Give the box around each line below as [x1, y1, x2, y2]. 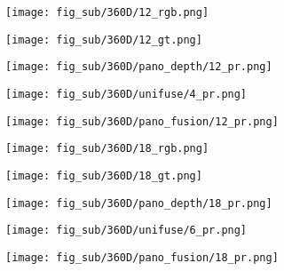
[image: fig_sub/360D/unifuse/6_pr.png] [5, 224, 248, 237]
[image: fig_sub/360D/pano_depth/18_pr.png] [5, 196, 272, 210]
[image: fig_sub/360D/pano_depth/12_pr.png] [5, 60, 272, 74]
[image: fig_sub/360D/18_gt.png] [5, 169, 202, 182]
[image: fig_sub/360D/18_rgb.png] [5, 142, 209, 155]
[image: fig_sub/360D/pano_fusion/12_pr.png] [5, 115, 279, 128]
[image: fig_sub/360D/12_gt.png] [5, 33, 202, 46]
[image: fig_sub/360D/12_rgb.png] [5, 6, 209, 19]
